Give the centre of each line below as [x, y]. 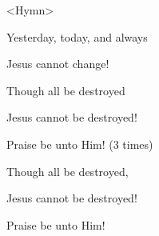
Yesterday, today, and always [77, 36]
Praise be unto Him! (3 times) [80, 144]
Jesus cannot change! [58, 64]
